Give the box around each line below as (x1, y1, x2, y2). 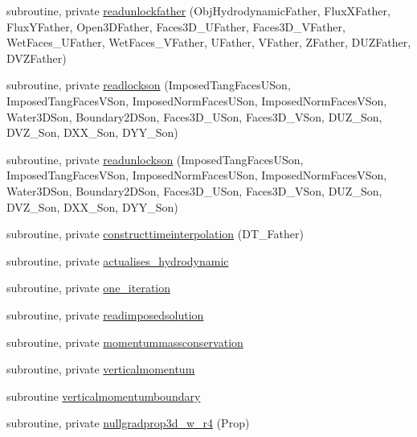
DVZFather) (6, 49, 67, 66)
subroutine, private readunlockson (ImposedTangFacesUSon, (6, 150, 304, 167)
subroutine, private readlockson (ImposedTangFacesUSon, (6, 76, 291, 93)
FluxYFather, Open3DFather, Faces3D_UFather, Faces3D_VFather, (6, 18, 345, 35)
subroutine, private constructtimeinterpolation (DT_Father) (6, 225, 304, 242)
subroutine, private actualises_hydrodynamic (6, 252, 229, 269)
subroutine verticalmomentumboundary (6, 387, 201, 404)
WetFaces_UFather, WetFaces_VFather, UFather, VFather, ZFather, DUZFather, (6, 34, 411, 51)
